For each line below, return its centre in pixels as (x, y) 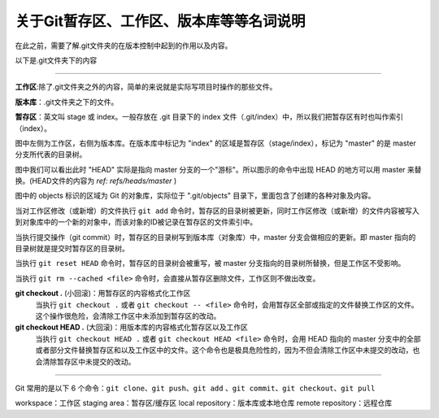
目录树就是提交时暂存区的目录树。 (72, 249)
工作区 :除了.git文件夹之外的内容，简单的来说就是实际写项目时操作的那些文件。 (146, 87)
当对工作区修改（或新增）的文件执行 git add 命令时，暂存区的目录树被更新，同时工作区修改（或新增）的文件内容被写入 (217, 211)
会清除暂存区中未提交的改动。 (85, 361)
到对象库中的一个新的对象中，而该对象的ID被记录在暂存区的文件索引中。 (136, 222)
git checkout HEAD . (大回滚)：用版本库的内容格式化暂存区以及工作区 (131, 327)
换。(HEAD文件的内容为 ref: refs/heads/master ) (96, 181)
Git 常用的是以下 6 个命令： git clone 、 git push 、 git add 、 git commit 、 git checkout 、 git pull (195, 388)
